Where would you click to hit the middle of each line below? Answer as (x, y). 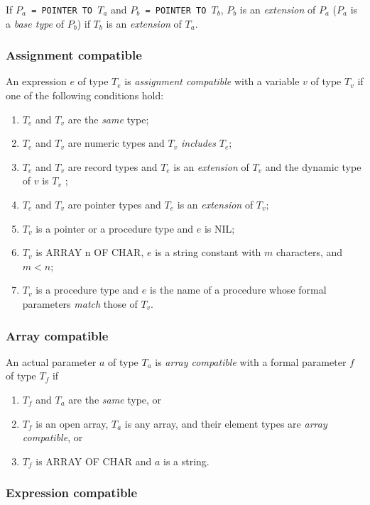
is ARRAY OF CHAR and (94, 461)
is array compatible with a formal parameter (251, 361)
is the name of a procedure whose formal (238, 290)
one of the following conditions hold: (85, 95)
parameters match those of (80, 304)
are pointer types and (114, 205)
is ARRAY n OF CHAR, (90, 252)
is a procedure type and (87, 290)
